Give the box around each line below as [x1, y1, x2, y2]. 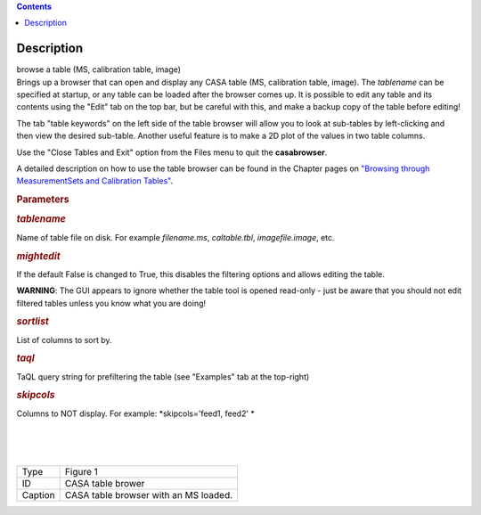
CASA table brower [64, 478, 145, 490]
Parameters [16, 193, 70, 206]
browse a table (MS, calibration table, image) [16, 64, 182, 75]
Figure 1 [64, 466, 98, 478]
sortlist [16, 315, 49, 328]
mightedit [16, 249, 61, 262]
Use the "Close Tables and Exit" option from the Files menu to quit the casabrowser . [16, 147, 328, 158]
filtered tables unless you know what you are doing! [16, 298, 207, 308]
